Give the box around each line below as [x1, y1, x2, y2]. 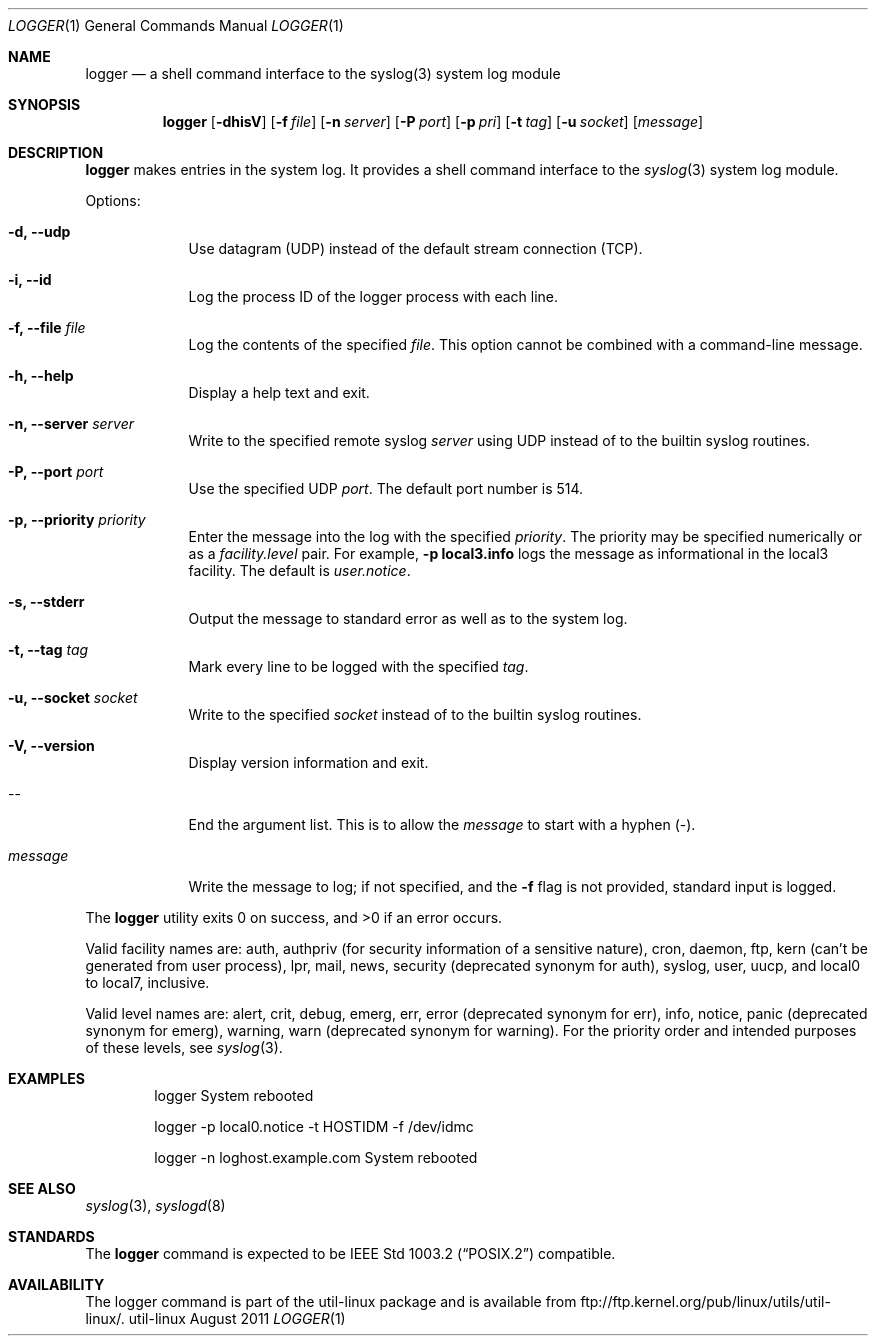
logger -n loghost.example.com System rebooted [154, 1149, 478, 1166]
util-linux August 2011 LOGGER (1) [128, 1310, 346, 1327]
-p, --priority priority [8, 511, 146, 528]
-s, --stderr [8, 593, 85, 610]
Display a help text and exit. [188, 384, 370, 401]
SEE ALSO [8, 1180, 76, 1197]
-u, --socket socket [8, 689, 138, 706]
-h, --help [8, 367, 74, 384]
